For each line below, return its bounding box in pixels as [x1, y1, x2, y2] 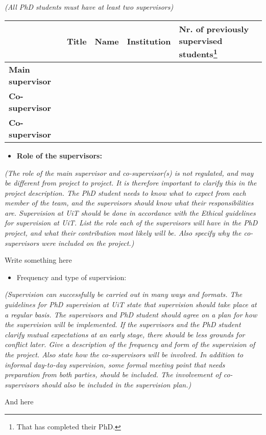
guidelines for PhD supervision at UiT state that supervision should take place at [5, 299, 257, 310]
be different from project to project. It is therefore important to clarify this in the [5, 177, 257, 188]
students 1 [179, 46, 217, 60]
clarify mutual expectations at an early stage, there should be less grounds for [5, 329, 245, 339]
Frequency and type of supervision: [16, 271, 127, 282]
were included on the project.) [41, 237, 134, 248]
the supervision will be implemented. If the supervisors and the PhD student [5, 319, 241, 330]
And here [5, 396, 34, 407]
